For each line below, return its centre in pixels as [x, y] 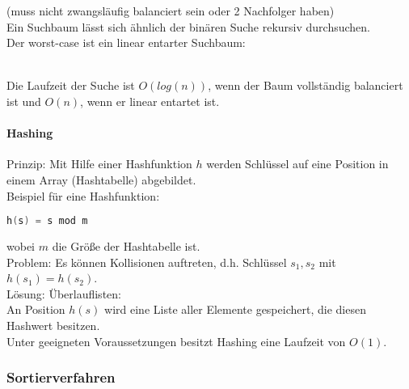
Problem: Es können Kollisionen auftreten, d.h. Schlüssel [147, 262]
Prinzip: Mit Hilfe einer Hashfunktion [99, 164]
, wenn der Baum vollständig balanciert [306, 85]
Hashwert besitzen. [53, 325]
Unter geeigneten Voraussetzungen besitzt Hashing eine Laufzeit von [176, 341]
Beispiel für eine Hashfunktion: [83, 195]
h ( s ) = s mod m [47, 221]
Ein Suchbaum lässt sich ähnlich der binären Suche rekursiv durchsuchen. [188, 26]
